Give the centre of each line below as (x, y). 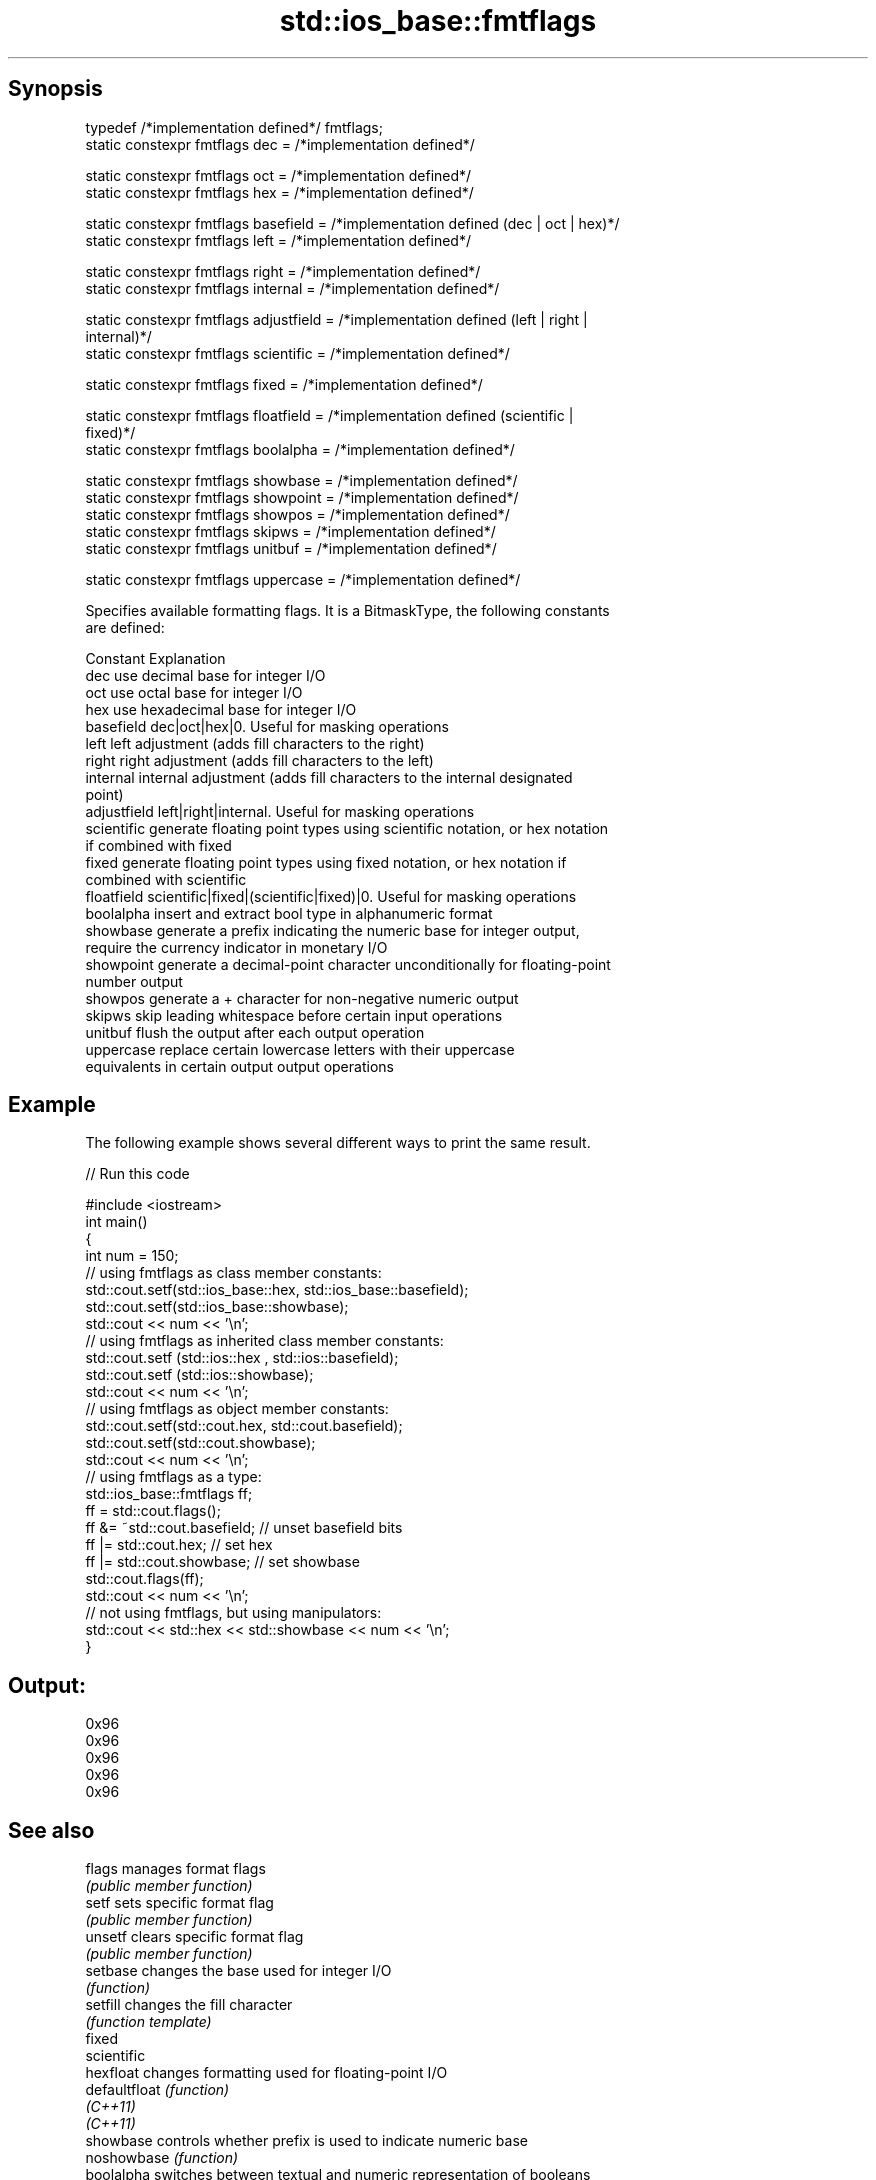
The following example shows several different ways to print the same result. (338, 1143)
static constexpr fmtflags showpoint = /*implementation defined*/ (302, 497)
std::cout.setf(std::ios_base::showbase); (217, 1307)
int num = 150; (132, 1256)
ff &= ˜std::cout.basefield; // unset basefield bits (244, 1528)
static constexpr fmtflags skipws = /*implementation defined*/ (290, 531)
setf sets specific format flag (179, 1903)
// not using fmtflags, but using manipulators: (233, 1613)
